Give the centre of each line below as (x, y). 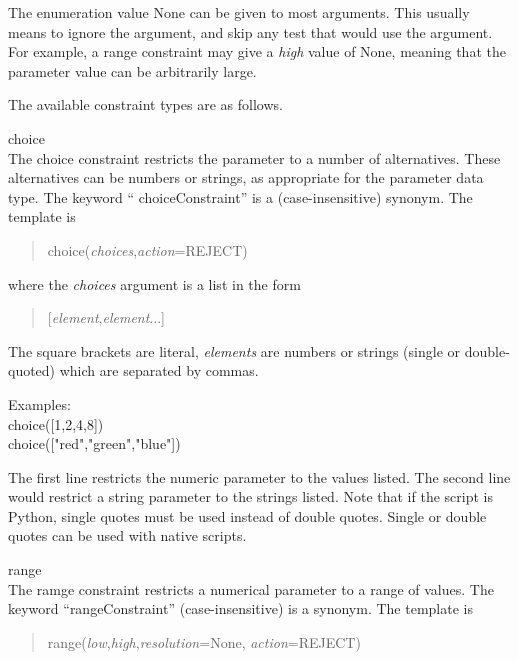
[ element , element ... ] (106, 317)
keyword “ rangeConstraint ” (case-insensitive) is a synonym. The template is (240, 608)
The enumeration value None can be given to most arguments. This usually (239, 12)
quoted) (32, 370)
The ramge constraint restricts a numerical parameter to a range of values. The (251, 588)
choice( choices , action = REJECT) (147, 249)
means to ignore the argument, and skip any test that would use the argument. (250, 31)
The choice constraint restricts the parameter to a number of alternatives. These (254, 157)
